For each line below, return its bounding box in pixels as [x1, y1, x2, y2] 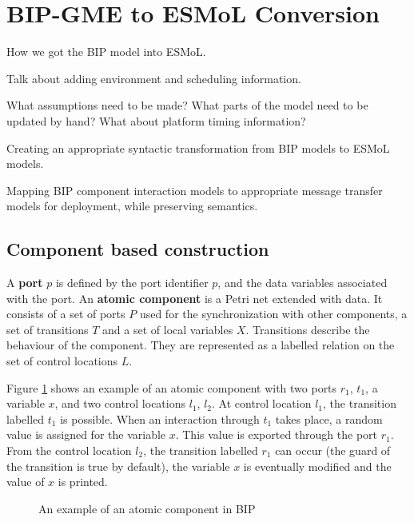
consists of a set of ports [6, 305, 125, 322]
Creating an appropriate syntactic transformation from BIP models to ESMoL [6, 139, 390, 156]
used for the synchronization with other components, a [139, 305, 408, 322]
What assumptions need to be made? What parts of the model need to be [6, 97, 368, 114]
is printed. [58, 473, 108, 490]
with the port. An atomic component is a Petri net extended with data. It [6, 289, 383, 306]
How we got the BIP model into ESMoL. [6, 43, 206, 60]
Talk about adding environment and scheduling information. [6, 70, 301, 86]
